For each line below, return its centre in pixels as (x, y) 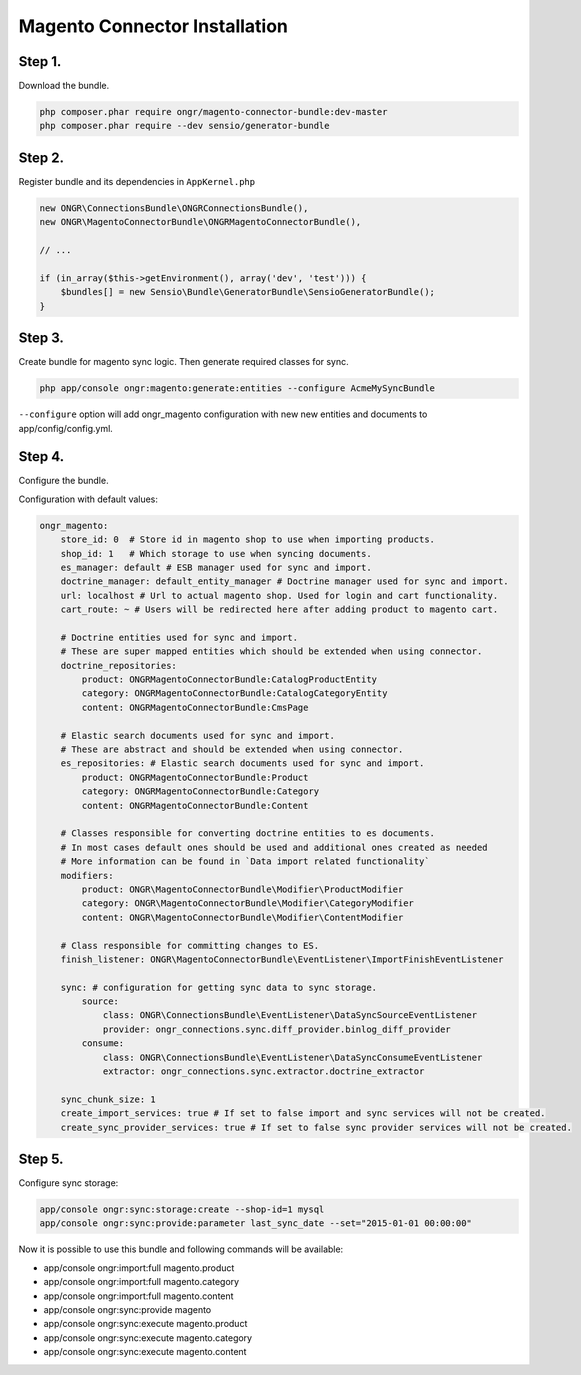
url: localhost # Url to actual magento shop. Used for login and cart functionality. (279, 595)
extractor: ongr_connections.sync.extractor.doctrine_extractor (263, 1071)
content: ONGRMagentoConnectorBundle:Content (195, 805)
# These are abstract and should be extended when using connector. (232, 749)
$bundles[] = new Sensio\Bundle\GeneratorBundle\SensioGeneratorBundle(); (247, 292)
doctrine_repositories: (118, 665)
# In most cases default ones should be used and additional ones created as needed (274, 847)
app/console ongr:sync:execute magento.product (145, 1324)
